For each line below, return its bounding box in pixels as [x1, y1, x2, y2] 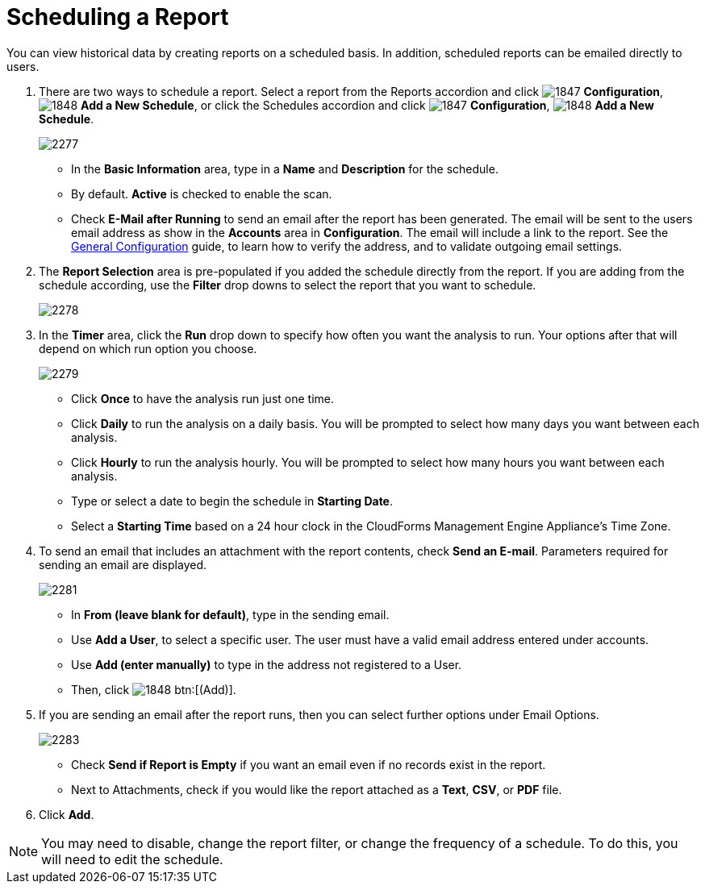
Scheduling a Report [6, 3, 229, 31]
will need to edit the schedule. [41, 850, 223, 867]
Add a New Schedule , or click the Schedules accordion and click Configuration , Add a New [81, 98, 654, 112]
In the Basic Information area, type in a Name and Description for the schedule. [71, 161, 499, 176]
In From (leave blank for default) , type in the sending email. [71, 607, 390, 622]
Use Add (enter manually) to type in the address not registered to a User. [71, 657, 462, 672]
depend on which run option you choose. [39, 341, 257, 356]
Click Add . [39, 807, 94, 821]
